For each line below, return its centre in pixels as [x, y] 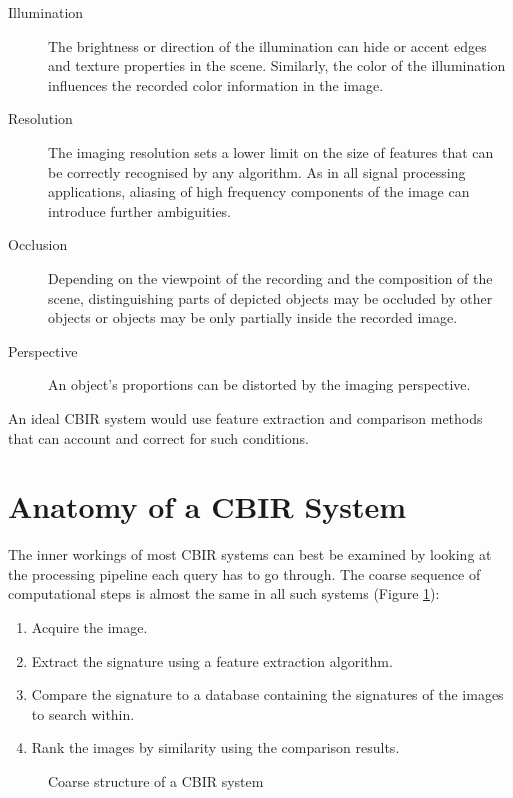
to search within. [83, 713]
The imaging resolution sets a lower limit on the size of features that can [271, 151]
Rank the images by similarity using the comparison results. [215, 747]
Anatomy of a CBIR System [207, 506]
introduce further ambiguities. [140, 210]
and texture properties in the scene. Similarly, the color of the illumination [277, 65]
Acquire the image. [89, 627]
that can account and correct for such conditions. [158, 437]
